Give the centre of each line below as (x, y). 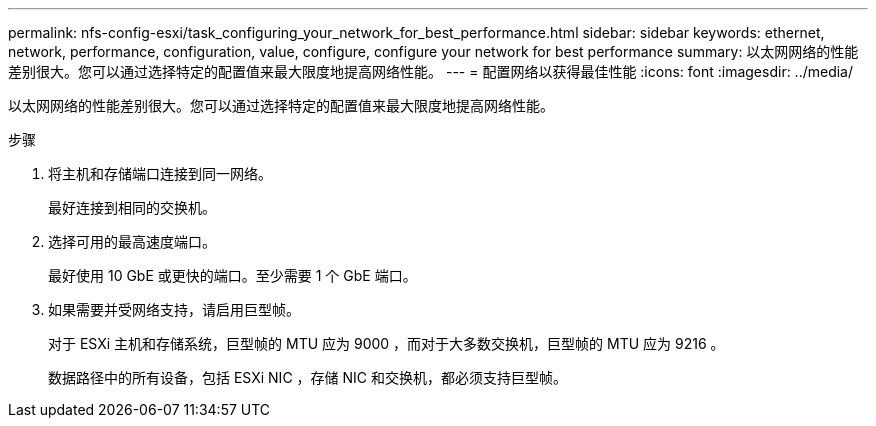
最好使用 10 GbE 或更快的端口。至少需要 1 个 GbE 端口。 (232, 275)
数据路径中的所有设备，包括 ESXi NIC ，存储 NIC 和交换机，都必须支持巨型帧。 (307, 377)
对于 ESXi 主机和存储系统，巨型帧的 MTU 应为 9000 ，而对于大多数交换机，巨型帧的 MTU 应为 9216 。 (386, 343)
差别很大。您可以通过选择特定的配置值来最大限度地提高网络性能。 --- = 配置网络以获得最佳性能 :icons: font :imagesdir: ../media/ (431, 71)
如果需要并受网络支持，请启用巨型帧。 (174, 309)
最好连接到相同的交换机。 (132, 207)
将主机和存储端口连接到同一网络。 (160, 173)
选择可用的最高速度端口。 (132, 241)
